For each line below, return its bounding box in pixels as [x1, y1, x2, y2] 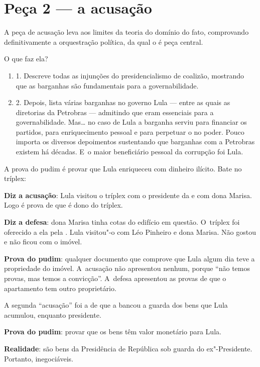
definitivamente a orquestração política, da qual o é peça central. [4, 36, 203, 47]
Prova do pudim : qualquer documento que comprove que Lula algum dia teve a [4, 253, 255, 263]
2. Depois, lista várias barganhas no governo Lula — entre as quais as [16, 97, 230, 108]
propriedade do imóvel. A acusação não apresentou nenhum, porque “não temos [4, 263, 250, 273]
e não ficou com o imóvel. [4, 236, 82, 247]
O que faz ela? [4, 53, 48, 64]
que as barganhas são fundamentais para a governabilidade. [16, 80, 199, 90]
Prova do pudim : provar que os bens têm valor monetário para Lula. [4, 326, 221, 337]
